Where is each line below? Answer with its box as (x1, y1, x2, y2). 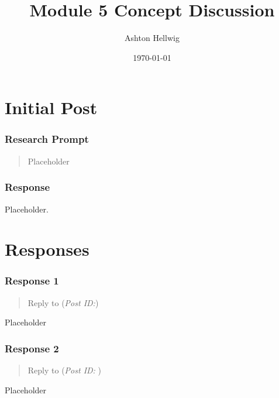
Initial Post (5, 95, 98, 119)
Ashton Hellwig (125, 32, 180, 44)
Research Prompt (5, 132, 89, 146)
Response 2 (5, 341, 59, 355)
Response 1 (5, 273, 59, 288)
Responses (5, 237, 89, 261)
